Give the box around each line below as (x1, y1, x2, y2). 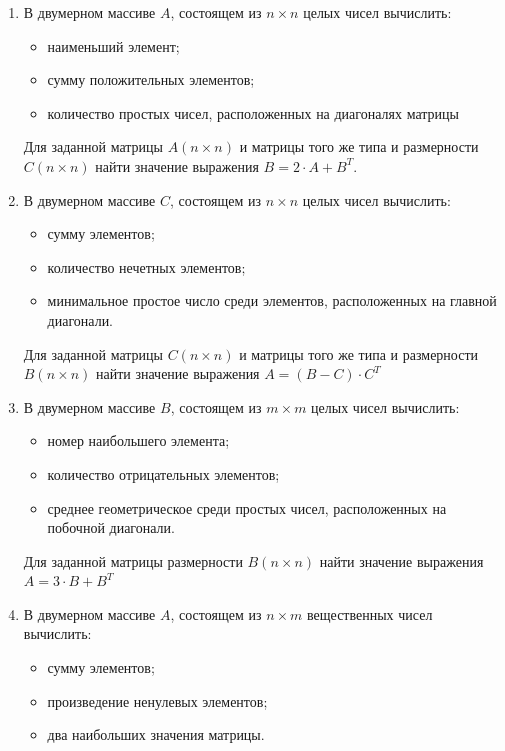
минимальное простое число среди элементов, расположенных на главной (47, 290, 497, 311)
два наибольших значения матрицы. (47, 724, 265, 745)
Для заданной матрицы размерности (23, 550, 243, 571)
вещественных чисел (307, 603, 433, 624)
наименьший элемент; (47, 35, 180, 56)
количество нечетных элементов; (47, 256, 246, 277)
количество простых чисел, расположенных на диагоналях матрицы (47, 102, 459, 123)
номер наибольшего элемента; (47, 430, 230, 451)
